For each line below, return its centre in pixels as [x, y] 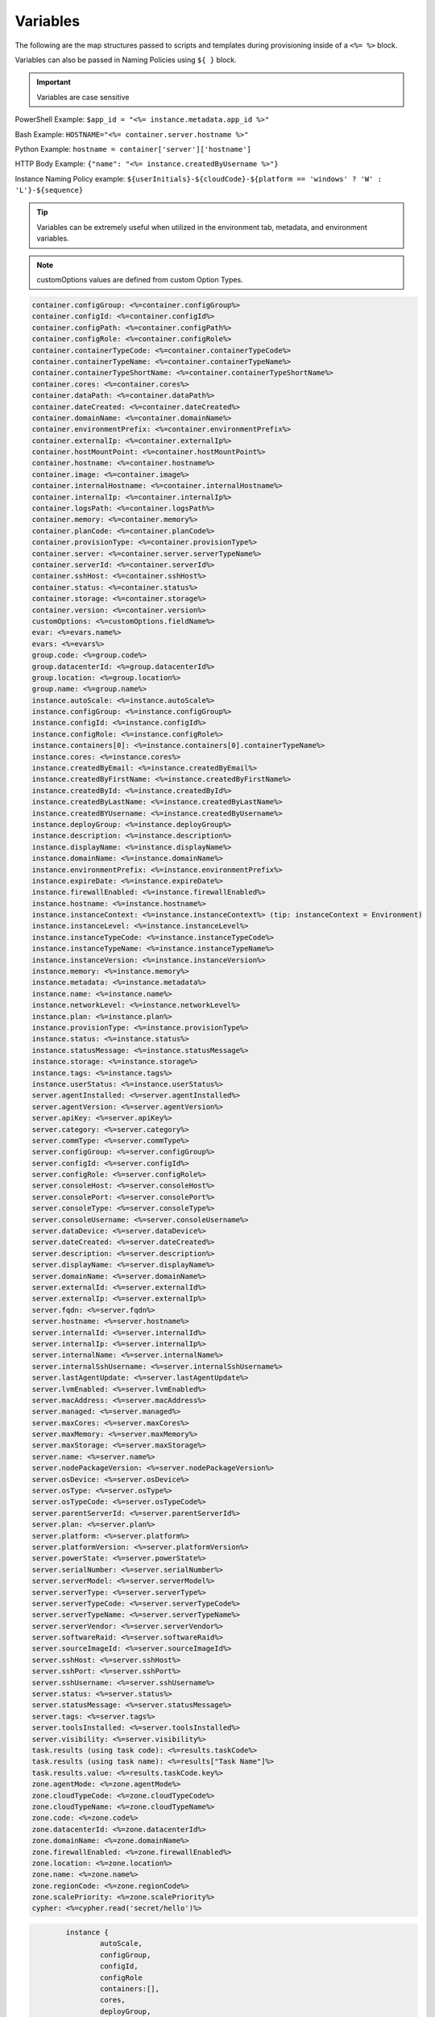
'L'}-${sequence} [49, 190]
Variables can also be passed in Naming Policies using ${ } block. [126, 60]
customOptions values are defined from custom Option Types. [140, 280]
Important [54, 82]
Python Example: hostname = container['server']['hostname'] [133, 148]
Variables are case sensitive [83, 97]
